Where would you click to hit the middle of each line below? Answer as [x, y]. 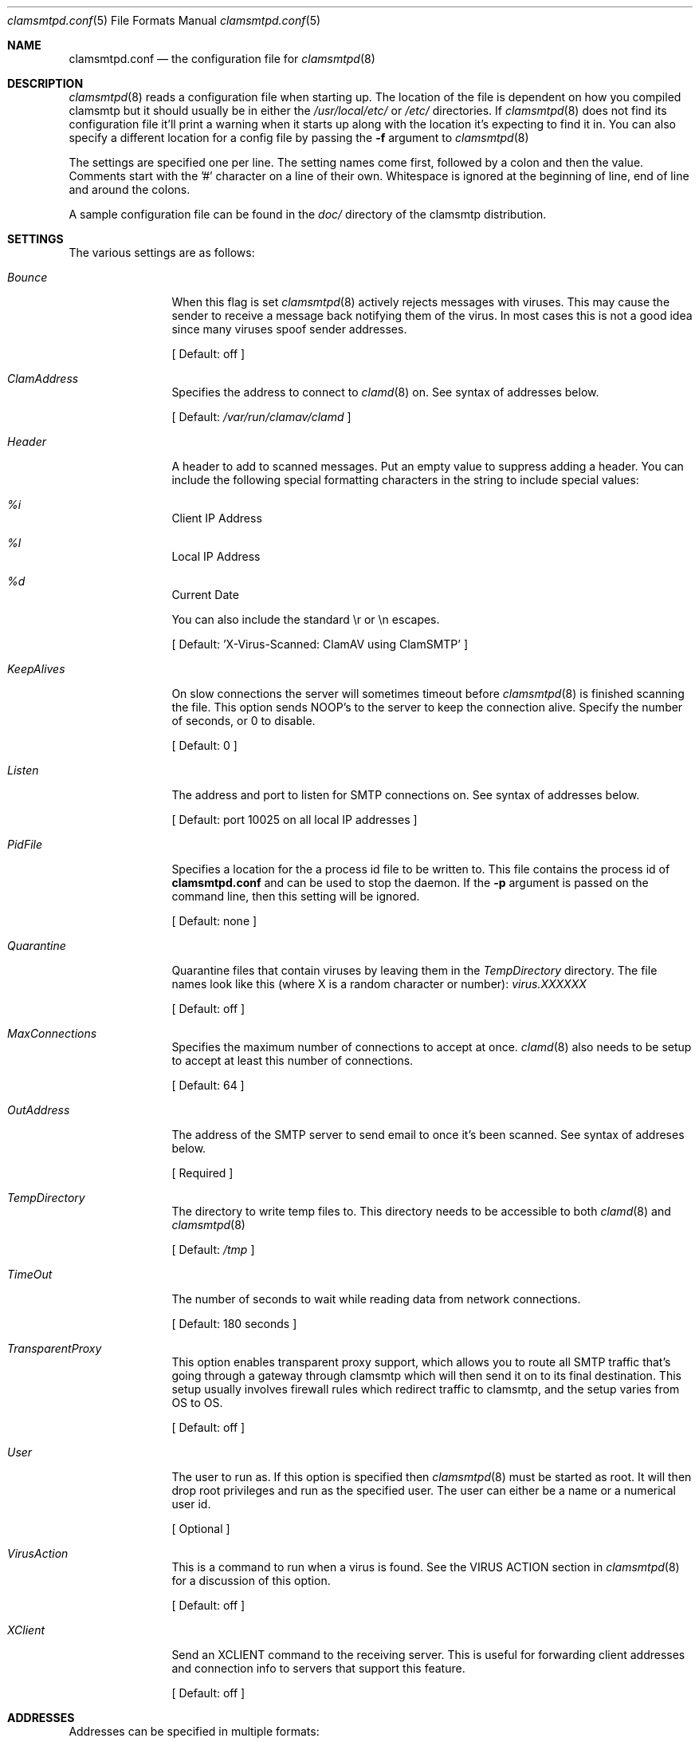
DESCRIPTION [45, 83]
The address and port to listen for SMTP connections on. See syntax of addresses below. [406, 795]
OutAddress [39, 1110]
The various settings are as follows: [162, 252]
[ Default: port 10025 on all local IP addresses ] [295, 820]
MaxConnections [52, 1033]
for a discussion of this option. [251, 1580]
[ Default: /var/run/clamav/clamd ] [261, 417]
